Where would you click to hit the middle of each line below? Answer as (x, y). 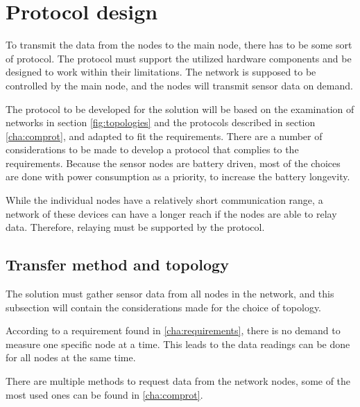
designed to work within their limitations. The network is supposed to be (161, 72)
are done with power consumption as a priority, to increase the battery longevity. (178, 176)
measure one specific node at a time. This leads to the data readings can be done (178, 344)
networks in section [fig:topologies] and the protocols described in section (161, 122)
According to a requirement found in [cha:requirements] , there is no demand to (173, 330)
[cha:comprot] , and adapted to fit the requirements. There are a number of (164, 136)
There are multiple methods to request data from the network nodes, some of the (178, 381)
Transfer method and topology (117, 265)
